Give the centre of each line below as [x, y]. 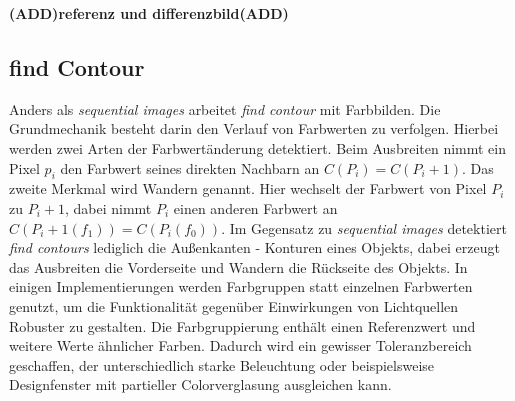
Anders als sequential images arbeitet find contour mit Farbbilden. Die [225, 108]
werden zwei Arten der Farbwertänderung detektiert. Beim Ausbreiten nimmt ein [257, 147]
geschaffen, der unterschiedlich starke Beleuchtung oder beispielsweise [222, 364]
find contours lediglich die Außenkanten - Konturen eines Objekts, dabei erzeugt [254, 247]
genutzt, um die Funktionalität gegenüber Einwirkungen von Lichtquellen [234, 305]
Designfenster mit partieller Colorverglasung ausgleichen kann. [200, 384]
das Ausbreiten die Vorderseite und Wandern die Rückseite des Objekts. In [238, 266]
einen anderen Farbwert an [255, 207]
